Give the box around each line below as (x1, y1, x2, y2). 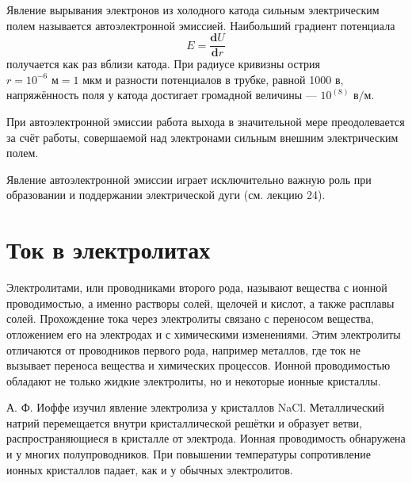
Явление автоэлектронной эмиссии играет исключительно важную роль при (6, 171, 372, 187)
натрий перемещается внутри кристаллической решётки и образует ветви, (6, 414, 362, 431)
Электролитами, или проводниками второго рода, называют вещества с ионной (6, 279, 387, 296)
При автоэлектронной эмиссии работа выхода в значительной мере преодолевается (6, 113, 405, 130)
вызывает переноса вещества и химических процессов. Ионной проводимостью (6, 357, 391, 374)
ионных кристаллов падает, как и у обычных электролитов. (6, 461, 293, 477)
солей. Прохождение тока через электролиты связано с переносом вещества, (6, 310, 374, 327)
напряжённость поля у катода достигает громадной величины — (6, 86, 317, 103)
